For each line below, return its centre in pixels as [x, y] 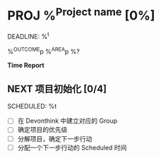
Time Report [26, 65]
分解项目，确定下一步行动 [55, 138]
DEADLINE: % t [28, 36]
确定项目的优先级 [42, 130]
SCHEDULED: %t [32, 107]
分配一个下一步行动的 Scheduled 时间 [72, 147]
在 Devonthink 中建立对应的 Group [67, 121]
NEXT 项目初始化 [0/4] [57, 89]
